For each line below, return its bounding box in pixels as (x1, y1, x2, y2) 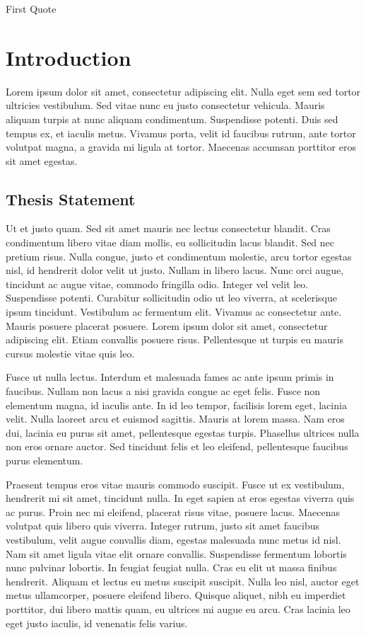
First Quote (6, 1, 57, 16)
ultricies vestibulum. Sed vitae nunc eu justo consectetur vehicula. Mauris (6, 98, 325, 113)
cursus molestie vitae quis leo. (6, 345, 135, 360)
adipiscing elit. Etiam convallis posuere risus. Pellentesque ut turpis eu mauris (6, 332, 343, 347)
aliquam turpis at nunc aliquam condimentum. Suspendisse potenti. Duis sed (6, 111, 338, 126)
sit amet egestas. (6, 153, 78, 168)
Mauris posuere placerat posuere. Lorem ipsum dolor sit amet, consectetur (6, 318, 328, 333)
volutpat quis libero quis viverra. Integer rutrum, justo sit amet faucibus (6, 518, 319, 533)
